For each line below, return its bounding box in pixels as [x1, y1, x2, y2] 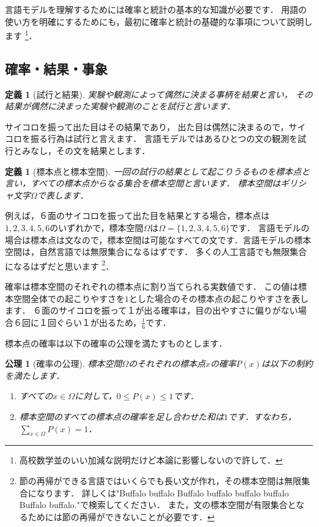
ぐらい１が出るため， [56, 315, 142, 328]
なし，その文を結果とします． [30, 144, 150, 157]
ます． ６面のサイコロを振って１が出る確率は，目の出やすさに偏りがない [5, 304, 298, 317]
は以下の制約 [261, 357, 313, 370]
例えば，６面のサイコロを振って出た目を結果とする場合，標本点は [5, 209, 269, 222]
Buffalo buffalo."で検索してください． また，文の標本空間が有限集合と [19, 498, 296, 511]
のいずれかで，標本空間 [50, 221, 144, 234]
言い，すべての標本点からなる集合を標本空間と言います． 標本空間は [5, 177, 280, 190]
